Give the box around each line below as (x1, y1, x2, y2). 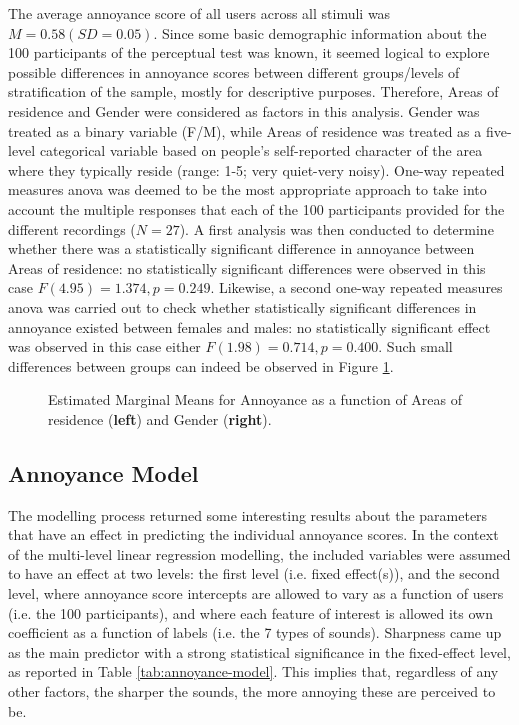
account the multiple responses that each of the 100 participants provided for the (8, 198, 505, 219)
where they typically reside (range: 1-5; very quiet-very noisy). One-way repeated (8, 159, 505, 180)
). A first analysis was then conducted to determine (179, 218, 494, 239)
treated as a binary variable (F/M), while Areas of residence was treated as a (8, 120, 482, 141)
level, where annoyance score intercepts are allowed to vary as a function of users (8, 583, 504, 604)
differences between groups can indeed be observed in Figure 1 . (8, 355, 394, 376)
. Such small (378, 336, 453, 357)
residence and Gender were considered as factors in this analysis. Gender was (8, 100, 480, 121)
